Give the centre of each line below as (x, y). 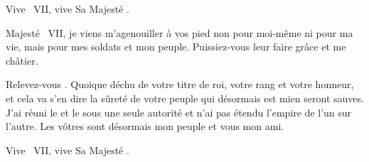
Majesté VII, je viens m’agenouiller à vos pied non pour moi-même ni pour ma (180, 32)
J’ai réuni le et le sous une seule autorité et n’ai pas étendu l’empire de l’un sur (179, 112)
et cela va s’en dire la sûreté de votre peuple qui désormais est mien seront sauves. (185, 98)
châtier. (22, 60)
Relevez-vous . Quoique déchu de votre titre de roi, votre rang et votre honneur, (180, 84)
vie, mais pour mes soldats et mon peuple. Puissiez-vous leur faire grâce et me (176, 47)
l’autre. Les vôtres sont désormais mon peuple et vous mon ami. (145, 126)
